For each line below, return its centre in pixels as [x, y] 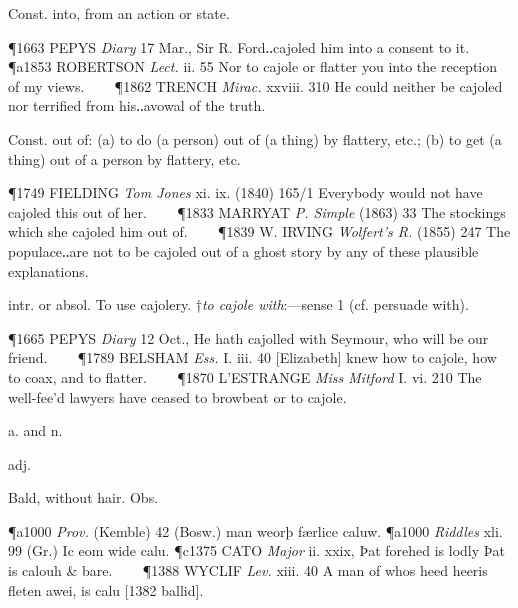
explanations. [48, 270]
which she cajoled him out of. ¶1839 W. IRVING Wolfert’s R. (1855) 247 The [259, 231]
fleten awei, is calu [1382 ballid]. [106, 589]
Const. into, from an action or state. [119, 13]
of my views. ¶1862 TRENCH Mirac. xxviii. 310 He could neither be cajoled [255, 85]
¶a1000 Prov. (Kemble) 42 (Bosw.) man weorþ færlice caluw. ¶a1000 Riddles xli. [255, 530]
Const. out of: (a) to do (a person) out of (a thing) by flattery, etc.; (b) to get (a [255, 138]
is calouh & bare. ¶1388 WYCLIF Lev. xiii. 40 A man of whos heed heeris [248, 570]
